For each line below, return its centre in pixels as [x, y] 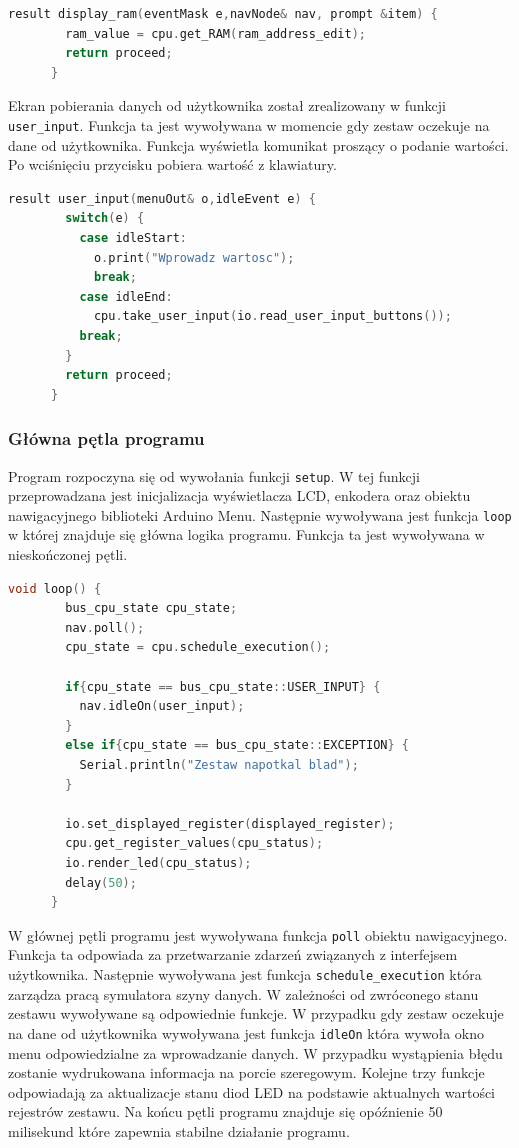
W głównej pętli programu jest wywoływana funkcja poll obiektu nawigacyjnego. [258, 934]
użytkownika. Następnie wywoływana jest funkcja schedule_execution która [245, 974]
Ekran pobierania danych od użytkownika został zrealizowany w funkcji [227, 105]
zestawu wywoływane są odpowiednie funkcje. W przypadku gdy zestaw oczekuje [256, 1013]
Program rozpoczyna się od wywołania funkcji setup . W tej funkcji [214, 475]
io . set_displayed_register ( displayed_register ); [230, 823]
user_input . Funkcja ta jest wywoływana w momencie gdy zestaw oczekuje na [249, 124]
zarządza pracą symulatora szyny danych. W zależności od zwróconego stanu [243, 993]
